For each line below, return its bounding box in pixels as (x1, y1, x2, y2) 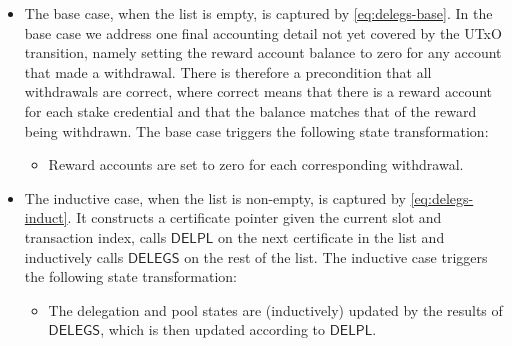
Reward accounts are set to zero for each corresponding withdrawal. (48, 154, 464, 175)
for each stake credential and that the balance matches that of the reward (24, 100, 477, 121)
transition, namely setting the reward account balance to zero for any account (24, 42, 502, 63)
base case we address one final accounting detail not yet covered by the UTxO (24, 22, 502, 43)
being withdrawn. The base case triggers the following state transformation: (24, 120, 489, 141)
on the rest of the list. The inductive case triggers (184, 246, 488, 267)
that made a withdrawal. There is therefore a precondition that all (24, 61, 432, 82)
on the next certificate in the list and (218, 226, 445, 247)
